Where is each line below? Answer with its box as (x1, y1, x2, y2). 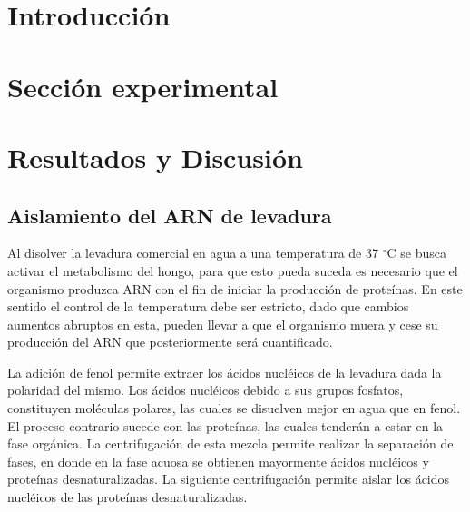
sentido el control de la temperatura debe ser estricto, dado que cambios (7, 297, 409, 316)
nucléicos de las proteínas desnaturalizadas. (7, 487, 248, 507)
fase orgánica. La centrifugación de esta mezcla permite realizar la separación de (7, 434, 454, 453)
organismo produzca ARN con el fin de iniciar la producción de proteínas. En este (7, 279, 463, 298)
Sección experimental (7, 67, 279, 104)
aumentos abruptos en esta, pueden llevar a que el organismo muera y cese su (7, 314, 438, 333)
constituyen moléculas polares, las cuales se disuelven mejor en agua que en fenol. (7, 399, 461, 418)
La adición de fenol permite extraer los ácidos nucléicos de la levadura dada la (7, 362, 442, 381)
